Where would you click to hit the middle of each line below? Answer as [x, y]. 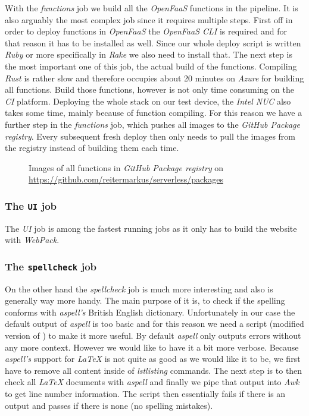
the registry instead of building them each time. [92, 148]
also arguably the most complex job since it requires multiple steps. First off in [149, 19]
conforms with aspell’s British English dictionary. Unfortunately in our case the [150, 312]
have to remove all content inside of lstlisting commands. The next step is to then [154, 370]
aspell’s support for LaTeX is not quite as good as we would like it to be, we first [153, 359]
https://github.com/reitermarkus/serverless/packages [126, 179]
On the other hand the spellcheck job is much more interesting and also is [139, 289]
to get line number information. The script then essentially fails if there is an [145, 393]
